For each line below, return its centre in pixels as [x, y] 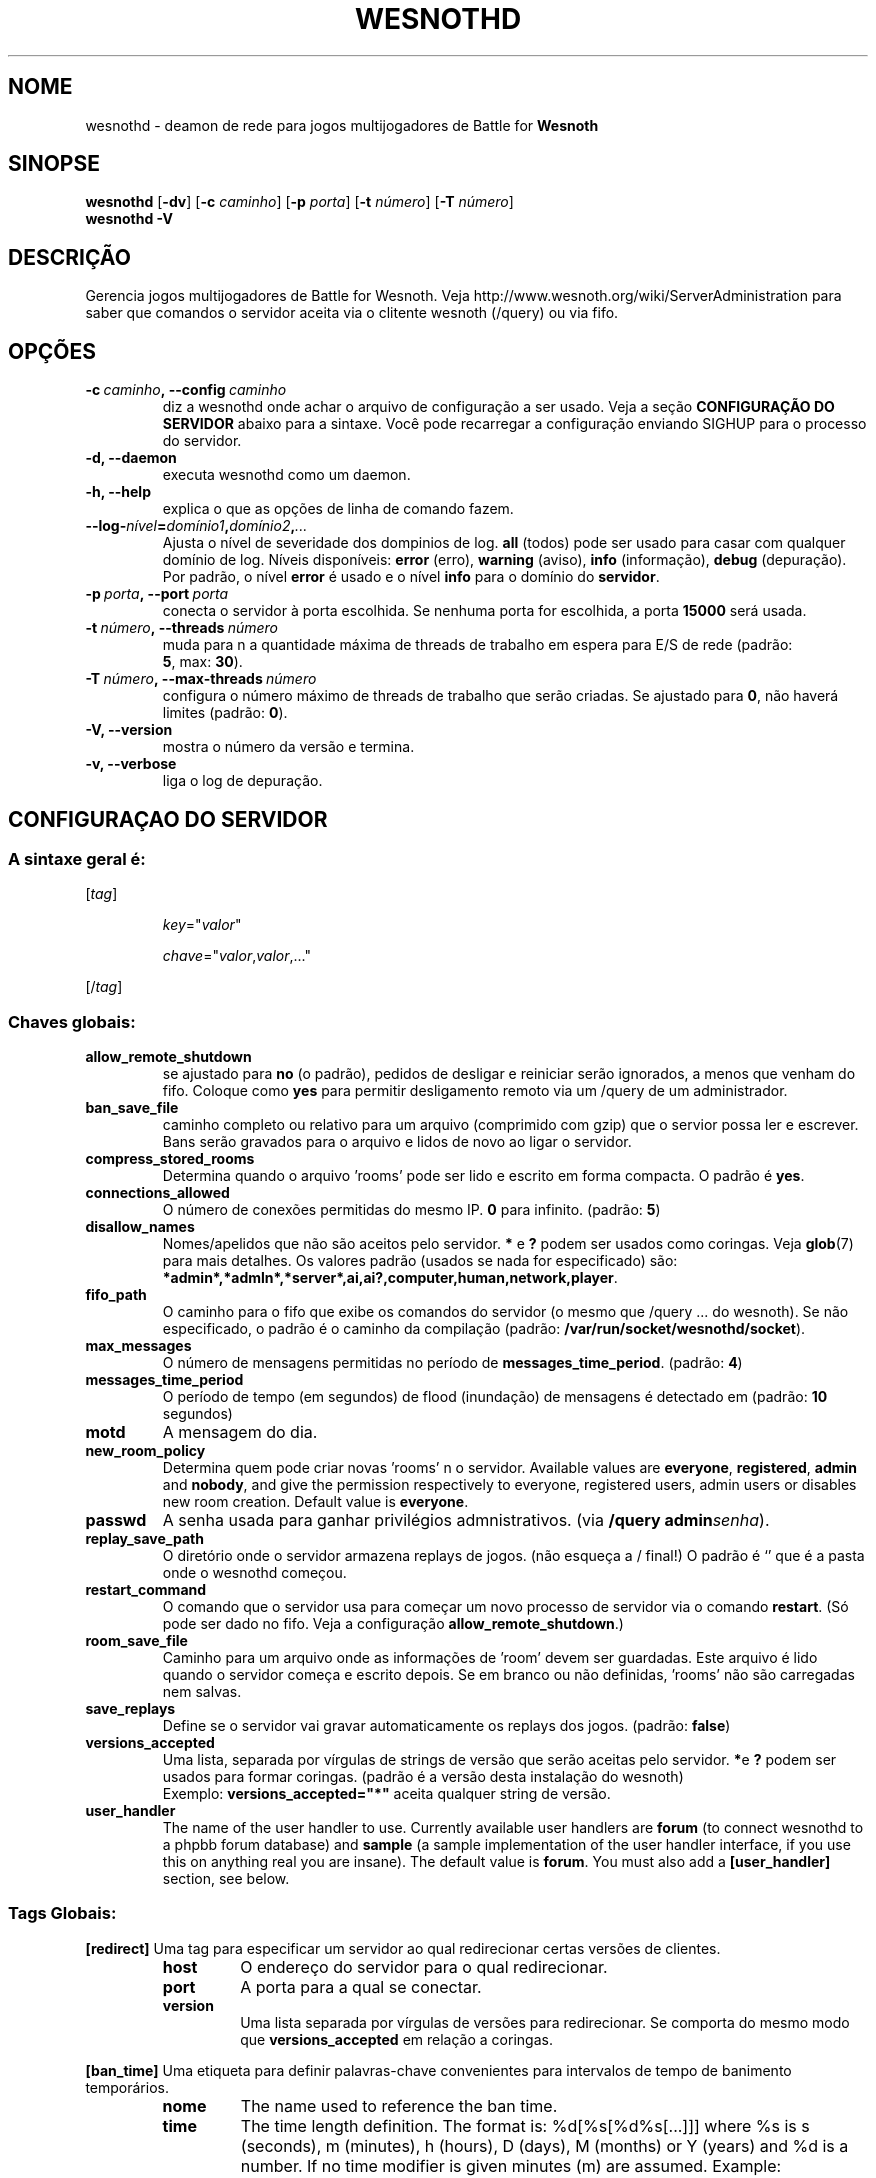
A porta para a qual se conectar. [361, 1986]
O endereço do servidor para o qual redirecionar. [424, 1966]
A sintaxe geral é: [77, 858]
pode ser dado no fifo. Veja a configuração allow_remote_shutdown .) [393, 1624]
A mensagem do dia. [240, 1432]
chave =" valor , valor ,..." [237, 956]
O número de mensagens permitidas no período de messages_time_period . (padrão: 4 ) [452, 1363]
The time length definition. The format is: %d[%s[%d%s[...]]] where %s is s [525, 2125]
